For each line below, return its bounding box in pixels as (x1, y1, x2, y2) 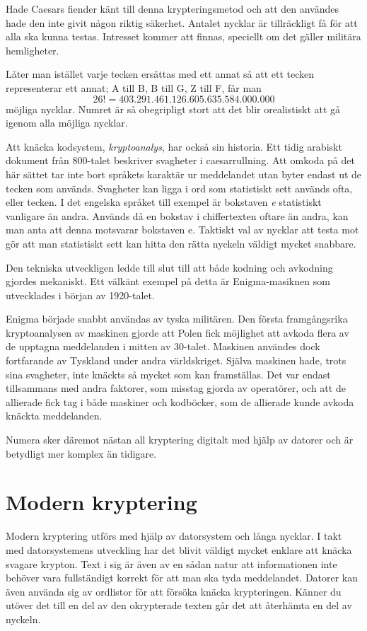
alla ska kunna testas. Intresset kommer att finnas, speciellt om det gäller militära (6, 29, 361, 44)
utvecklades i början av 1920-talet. (6, 287, 155, 302)
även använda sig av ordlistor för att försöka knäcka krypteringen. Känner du (6, 584, 342, 598)
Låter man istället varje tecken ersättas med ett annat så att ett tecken (6, 66, 315, 81)
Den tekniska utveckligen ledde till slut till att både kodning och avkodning (6, 260, 333, 274)
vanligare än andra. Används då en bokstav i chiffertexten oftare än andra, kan (6, 208, 349, 223)
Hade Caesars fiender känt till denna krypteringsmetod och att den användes (6, 1, 339, 16)
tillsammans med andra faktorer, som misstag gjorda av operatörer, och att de (6, 381, 346, 395)
